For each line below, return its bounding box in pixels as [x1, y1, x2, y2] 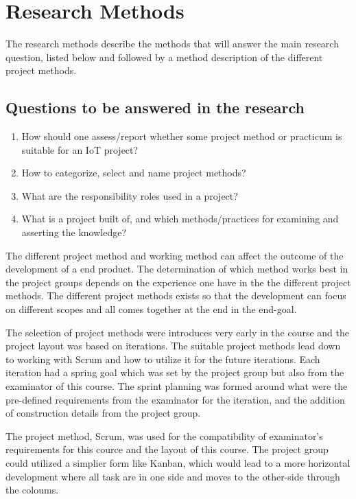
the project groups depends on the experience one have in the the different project [5, 275, 351, 289]
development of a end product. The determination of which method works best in [5, 262, 348, 276]
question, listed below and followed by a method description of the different [5, 49, 323, 64]
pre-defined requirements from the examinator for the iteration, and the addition [5, 392, 345, 406]
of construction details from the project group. [5, 406, 201, 420]
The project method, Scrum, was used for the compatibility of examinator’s [5, 428, 323, 443]
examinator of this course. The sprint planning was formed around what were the [5, 379, 348, 393]
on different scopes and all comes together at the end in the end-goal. [5, 302, 297, 316]
